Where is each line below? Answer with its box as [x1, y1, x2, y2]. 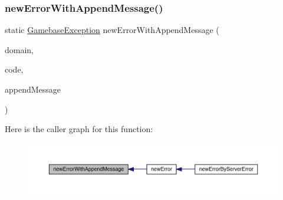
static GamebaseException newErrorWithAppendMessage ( [5, 24, 219, 36]
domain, [5, 43, 34, 55]
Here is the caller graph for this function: [5, 123, 153, 135]
